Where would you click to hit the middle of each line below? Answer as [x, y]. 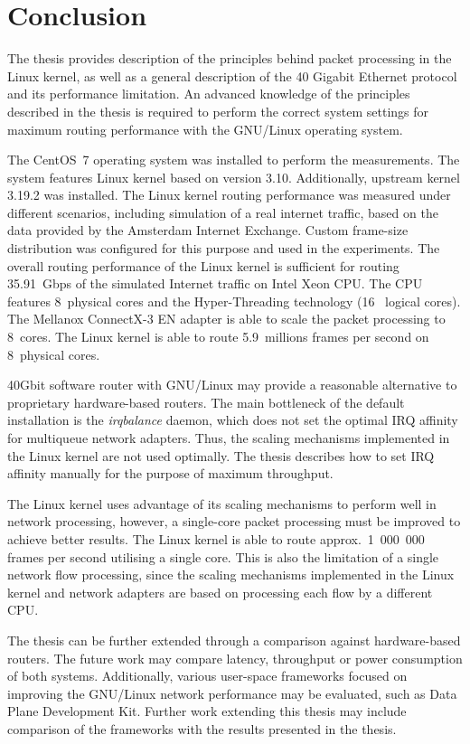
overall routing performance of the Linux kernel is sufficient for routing [203, 265]
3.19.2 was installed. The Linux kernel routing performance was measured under [229, 195]
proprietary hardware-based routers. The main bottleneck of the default [206, 402]
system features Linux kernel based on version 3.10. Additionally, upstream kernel [234, 177]
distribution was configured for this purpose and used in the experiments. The [224, 248]
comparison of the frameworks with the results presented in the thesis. [202, 728]
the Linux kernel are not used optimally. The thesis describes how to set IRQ [221, 455]
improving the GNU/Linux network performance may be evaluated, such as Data [232, 693]
